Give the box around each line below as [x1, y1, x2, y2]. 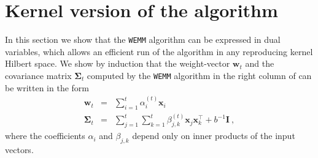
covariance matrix [5, 69, 72, 81]
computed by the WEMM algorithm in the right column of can [87, 69, 312, 81]
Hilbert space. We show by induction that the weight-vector [5, 57, 230, 70]
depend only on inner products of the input [132, 129, 295, 142]
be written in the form [5, 81, 89, 94]
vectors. [5, 143, 34, 156]
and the [245, 57, 274, 70]
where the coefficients [5, 129, 85, 142]
